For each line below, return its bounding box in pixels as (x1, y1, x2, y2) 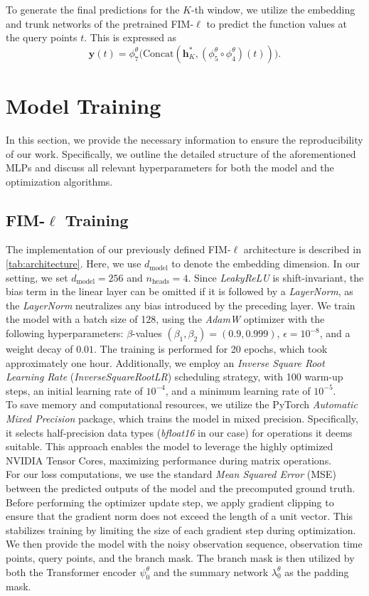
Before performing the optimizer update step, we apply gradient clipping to (6, 494, 334, 509)
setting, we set (6, 270, 68, 284)
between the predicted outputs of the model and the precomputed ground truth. (6, 480, 355, 495)
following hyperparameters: (6, 326, 124, 341)
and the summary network (153, 564, 269, 579)
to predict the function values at (206, 16, 348, 31)
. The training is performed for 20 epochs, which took (94, 341, 328, 356)
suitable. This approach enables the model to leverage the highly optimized (6, 439, 333, 454)
